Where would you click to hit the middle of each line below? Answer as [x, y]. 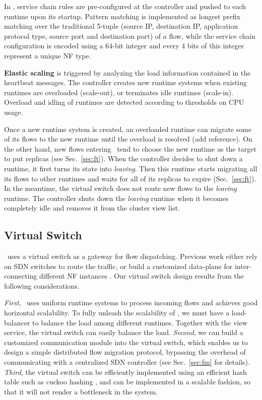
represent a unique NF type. [48, 55]
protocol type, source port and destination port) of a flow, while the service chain [130, 36]
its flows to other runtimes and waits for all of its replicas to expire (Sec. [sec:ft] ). [130, 178]
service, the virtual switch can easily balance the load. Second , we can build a [124, 332]
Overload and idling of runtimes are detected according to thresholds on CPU [124, 102]
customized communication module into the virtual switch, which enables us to [126, 342]
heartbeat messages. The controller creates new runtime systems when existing [125, 82]
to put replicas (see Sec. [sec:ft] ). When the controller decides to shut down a [123, 158]
